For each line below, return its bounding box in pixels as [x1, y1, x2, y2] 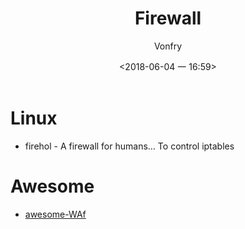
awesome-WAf [24, 208, 87, 220]
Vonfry [153, 40, 183, 52]
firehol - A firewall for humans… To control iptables [24, 140, 235, 152]
